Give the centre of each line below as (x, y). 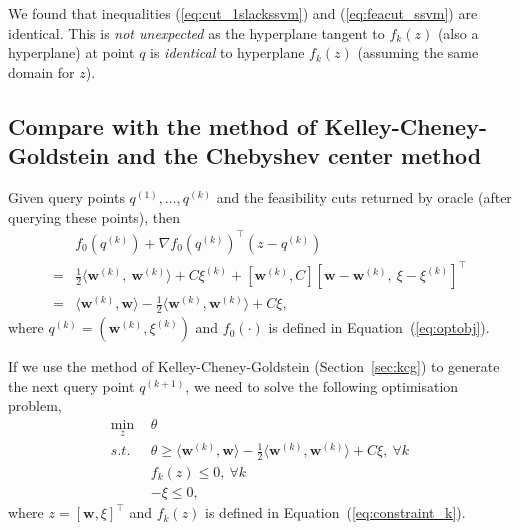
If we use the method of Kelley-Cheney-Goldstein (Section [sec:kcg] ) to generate (254, 366)
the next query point (71, 385)
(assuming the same (418, 52)
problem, (35, 405)
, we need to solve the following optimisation (322, 385)
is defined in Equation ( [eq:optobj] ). (379, 327)
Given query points (66, 196)
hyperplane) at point (71, 52)
